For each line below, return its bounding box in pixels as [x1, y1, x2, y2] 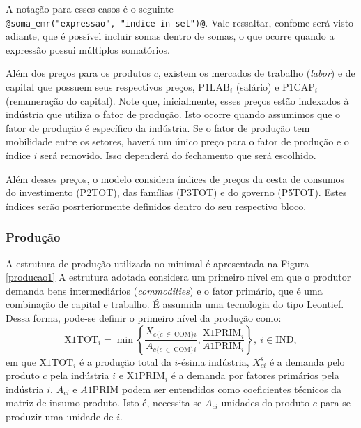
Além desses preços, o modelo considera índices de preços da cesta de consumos [6, 171, 345, 186]
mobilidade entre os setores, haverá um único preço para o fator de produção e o [6, 134, 349, 149]
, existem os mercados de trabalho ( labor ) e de [158, 66, 355, 80]
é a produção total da [79, 354, 171, 369]
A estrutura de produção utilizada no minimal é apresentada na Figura [6, 256, 309, 270]
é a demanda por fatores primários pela [171, 368, 339, 383]
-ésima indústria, [178, 354, 249, 369]
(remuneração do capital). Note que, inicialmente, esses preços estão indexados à [6, 93, 349, 108]
